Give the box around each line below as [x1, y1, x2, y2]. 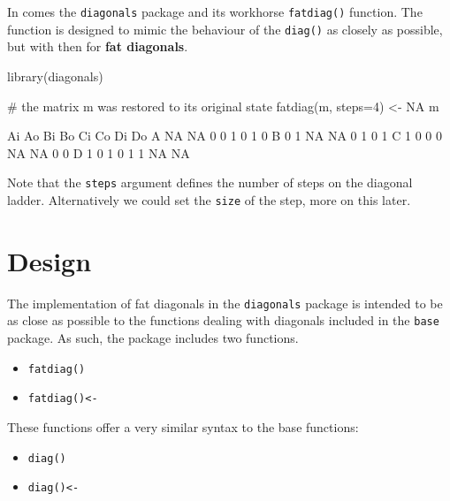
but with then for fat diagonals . [7, 37, 188, 56]
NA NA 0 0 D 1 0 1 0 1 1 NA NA [7, 143, 190, 162]
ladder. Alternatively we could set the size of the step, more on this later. [7, 190, 411, 209]
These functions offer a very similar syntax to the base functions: [7, 417, 359, 436]
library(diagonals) [7, 66, 103, 85]
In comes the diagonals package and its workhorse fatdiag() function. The [7, 3, 423, 20]
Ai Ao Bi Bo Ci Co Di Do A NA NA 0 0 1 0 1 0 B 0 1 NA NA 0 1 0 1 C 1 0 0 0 [7, 126, 442, 145]
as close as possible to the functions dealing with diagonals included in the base [7, 311, 439, 330]
